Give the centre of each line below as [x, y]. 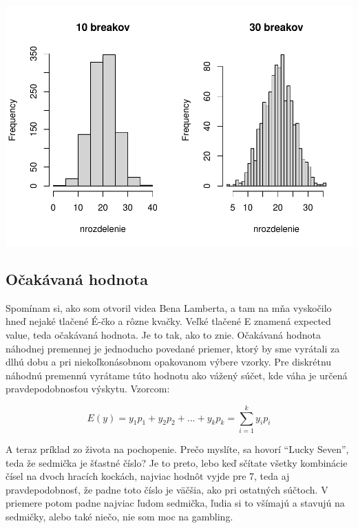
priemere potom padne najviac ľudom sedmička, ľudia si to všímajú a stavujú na [175, 503]
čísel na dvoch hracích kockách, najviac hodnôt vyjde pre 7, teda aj [148, 476]
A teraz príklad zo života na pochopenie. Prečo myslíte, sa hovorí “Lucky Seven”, [177, 449]
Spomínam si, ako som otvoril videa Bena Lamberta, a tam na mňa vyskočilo [169, 307]
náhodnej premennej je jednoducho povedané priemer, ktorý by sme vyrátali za [173, 348]
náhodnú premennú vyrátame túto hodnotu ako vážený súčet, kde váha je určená [177, 375]
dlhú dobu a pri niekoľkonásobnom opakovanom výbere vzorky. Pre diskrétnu [169, 362]
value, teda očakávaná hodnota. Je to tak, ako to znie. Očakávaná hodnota [163, 334]
